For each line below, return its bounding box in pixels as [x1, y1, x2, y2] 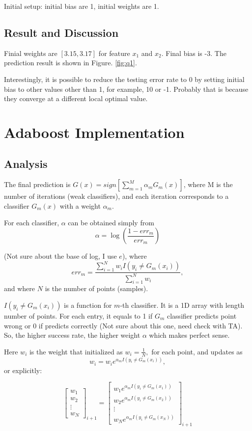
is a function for [64, 299, 112, 310]
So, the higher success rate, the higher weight [4, 330, 140, 340]
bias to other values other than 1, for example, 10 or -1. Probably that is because [4, 83, 249, 94]
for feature [98, 48, 130, 58]
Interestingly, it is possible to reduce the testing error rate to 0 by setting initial [4, 74, 245, 84]
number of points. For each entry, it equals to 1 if [4, 310, 153, 321]
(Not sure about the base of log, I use [4, 251, 117, 261]
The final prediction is [4, 179, 71, 189]
